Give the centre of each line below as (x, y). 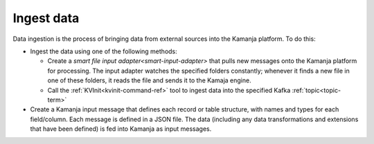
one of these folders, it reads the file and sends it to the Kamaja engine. (150, 80)
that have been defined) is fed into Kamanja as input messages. (121, 129)
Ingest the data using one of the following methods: (104, 51)
